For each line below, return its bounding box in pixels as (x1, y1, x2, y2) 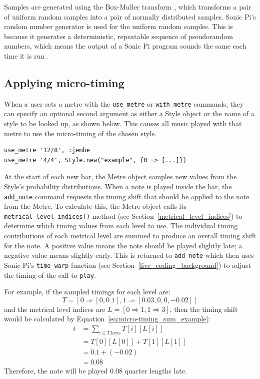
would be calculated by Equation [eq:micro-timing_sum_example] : (4, 313, 210, 324)
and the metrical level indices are (4, 303, 105, 314)
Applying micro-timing (4, 75, 124, 90)
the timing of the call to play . (4, 269, 96, 280)
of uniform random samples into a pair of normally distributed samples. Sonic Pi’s (4, 11, 256, 22)
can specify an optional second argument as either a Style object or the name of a (4, 108, 254, 119)
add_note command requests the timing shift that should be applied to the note (4, 191, 249, 201)
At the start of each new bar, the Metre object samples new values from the (4, 171, 237, 182)
